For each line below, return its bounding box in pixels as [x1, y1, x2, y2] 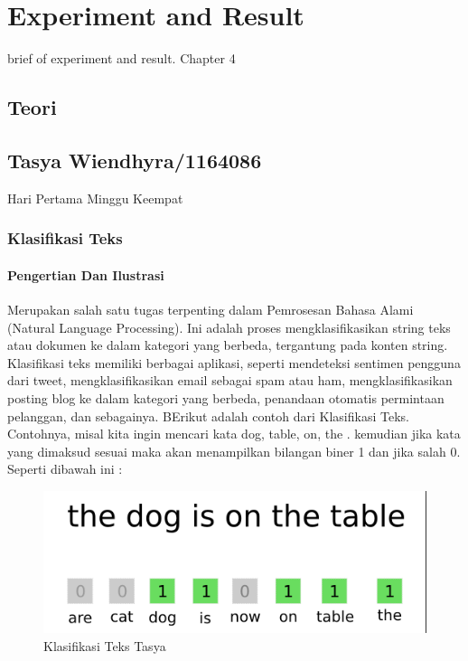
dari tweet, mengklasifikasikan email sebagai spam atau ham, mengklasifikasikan [7, 371, 453, 390]
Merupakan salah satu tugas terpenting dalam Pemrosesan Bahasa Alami [7, 299, 414, 318]
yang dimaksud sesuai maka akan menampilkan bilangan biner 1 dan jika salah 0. [7, 441, 461, 460]
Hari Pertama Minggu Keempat [7, 188, 183, 207]
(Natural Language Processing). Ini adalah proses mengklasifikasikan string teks [7, 317, 451, 336]
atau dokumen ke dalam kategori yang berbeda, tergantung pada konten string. [7, 335, 448, 354]
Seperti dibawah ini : [7, 459, 123, 478]
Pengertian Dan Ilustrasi [7, 265, 164, 284]
